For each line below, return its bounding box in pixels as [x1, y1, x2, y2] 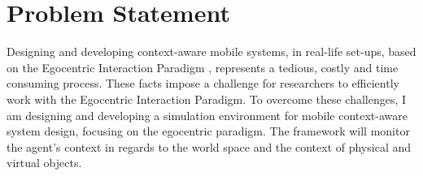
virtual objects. [7, 154, 82, 171]
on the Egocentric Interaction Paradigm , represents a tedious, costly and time [7, 58, 399, 75]
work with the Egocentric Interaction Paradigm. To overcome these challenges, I [7, 90, 407, 107]
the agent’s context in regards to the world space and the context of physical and [7, 138, 412, 155]
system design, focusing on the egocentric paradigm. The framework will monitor [7, 122, 410, 140]
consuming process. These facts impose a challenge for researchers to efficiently [7, 75, 399, 92]
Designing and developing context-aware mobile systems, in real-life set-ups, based [7, 43, 416, 60]
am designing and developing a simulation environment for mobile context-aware [7, 106, 408, 123]
